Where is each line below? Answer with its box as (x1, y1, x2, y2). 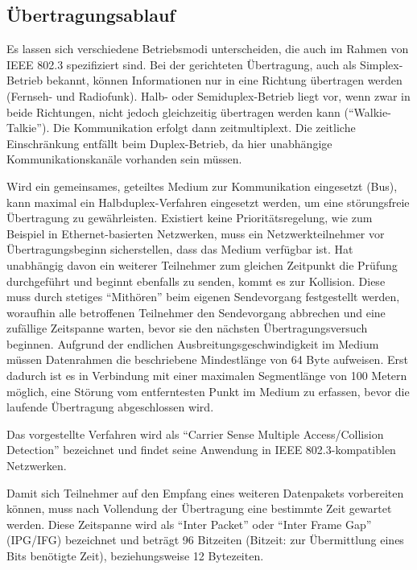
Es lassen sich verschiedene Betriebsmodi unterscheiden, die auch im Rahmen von (6, 40, 409, 57)
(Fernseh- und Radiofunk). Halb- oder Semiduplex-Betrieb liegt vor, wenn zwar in (6, 87, 411, 104)
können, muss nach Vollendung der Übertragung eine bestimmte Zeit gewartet (6, 500, 392, 517)
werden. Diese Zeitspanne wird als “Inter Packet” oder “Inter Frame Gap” (6, 515, 372, 532)
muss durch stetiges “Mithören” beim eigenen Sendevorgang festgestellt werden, (6, 288, 400, 305)
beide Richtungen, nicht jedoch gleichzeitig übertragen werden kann (6, 103, 341, 120)
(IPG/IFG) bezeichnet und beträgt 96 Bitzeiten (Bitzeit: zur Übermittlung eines (6, 531, 404, 548)
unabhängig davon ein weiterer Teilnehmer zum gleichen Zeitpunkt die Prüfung (6, 256, 398, 273)
